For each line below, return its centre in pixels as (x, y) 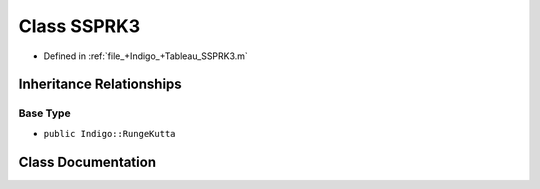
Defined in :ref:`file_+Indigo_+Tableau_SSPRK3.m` (146, 56)
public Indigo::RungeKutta (109, 133)
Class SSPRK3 (79, 26)
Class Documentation (87, 161)
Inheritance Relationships (100, 84)
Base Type (44, 113)
